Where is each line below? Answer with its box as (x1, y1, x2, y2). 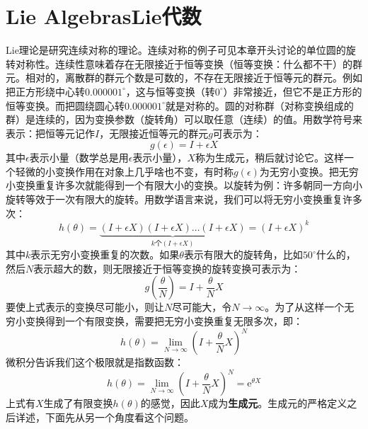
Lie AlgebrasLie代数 (6, 1, 202, 30)
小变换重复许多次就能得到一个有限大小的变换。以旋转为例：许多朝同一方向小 (6, 178, 362, 193)
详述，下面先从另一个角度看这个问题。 (15, 409, 194, 424)
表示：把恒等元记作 (6, 125, 95, 140)
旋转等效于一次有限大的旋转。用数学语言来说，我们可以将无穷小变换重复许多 (6, 192, 362, 207)
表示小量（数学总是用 (29, 150, 129, 165)
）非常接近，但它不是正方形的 (223, 84, 362, 98)
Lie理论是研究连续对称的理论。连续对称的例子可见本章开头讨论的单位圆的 (6, 42, 346, 57)
